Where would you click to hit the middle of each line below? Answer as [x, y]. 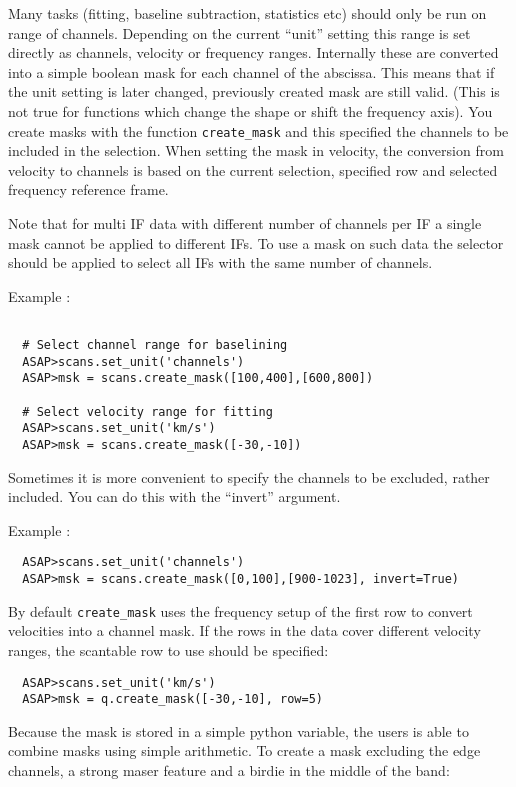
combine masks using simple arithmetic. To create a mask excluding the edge [244, 750]
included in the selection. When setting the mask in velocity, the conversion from [256, 150]
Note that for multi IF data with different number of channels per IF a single [245, 223]
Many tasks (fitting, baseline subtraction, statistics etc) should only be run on [247, 13]
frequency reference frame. [88, 189]
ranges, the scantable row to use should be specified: [168, 649]
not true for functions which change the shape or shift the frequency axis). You [250, 110]
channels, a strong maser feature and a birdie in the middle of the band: [229, 770]
